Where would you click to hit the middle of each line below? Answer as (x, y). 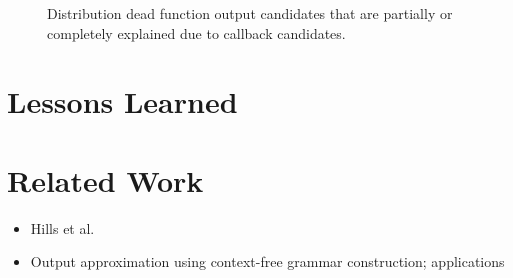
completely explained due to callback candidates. (196, 32)
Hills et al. (62, 227)
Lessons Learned (122, 101)
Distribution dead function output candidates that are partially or (250, 13)
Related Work (105, 179)
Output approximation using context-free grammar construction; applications (267, 261)
